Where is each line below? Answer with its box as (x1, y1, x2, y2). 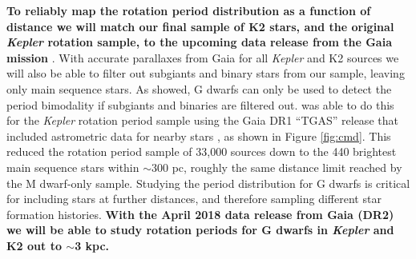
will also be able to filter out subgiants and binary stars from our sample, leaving (6, 65, 405, 82)
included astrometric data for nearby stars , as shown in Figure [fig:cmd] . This (6, 127, 391, 144)
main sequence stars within (6, 158, 139, 175)
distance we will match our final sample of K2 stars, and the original (6, 18, 394, 34)
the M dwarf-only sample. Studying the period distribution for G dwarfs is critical (6, 174, 410, 191)
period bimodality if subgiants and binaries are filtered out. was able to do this (6, 96, 394, 113)
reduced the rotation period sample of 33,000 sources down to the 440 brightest (6, 143, 397, 160)
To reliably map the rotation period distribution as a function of (6, 2, 371, 18)
